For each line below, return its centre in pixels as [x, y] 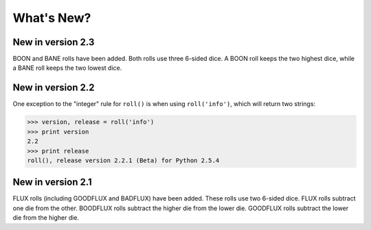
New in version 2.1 [52, 182]
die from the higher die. [46, 218]
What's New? [52, 18]
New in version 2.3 [54, 42]
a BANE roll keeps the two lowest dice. [67, 68]
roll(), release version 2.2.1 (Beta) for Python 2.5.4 [123, 160]
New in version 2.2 [54, 88]
